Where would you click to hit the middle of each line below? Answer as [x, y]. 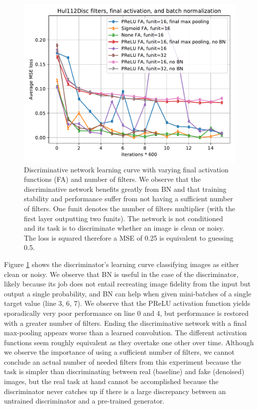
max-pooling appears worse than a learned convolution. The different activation [126, 333]
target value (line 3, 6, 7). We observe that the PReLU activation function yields [127, 303]
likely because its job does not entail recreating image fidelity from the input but [128, 284]
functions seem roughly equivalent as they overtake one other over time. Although [129, 342]
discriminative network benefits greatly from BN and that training [125, 189]
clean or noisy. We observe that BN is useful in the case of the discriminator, [121, 274]
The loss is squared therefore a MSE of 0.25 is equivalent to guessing [129, 237]
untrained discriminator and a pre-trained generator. [84, 401]
